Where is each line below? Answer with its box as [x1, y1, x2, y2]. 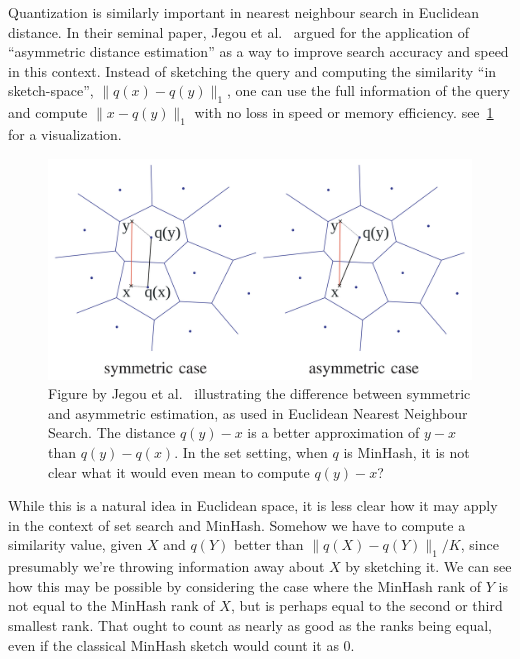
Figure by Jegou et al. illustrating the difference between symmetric [48, 383, 471, 404]
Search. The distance [48, 422, 176, 443]
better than [233, 534, 304, 555]
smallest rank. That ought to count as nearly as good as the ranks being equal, [8, 615, 492, 635]
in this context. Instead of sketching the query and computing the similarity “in [8, 60, 497, 81]
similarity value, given [8, 534, 143, 555]
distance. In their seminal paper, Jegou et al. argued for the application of [8, 21, 469, 42]
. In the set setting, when [174, 442, 328, 463]
